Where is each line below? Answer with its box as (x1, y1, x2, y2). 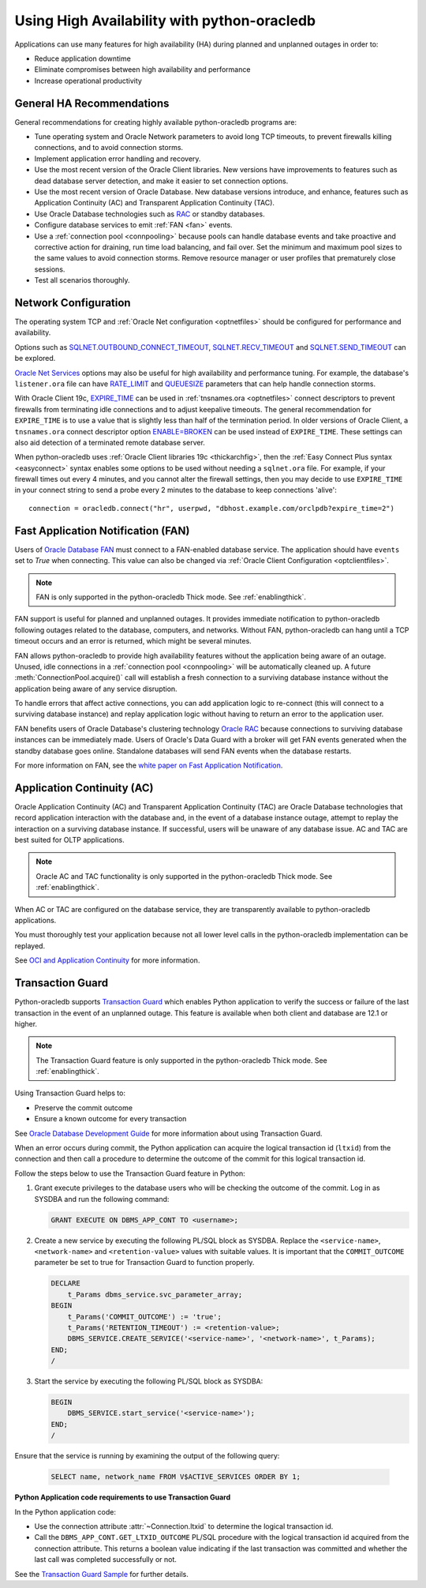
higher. (14, 1019, 38, 1028)
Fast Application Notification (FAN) (14, 524, 190, 537)
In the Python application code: (14, 1507, 116, 1516)
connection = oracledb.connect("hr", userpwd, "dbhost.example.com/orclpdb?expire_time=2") (28, 504, 394, 512)
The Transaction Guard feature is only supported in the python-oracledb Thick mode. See (35, 1055, 327, 1065)
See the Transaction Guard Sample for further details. (14, 1569, 189, 1579)
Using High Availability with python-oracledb (14, 12, 316, 29)
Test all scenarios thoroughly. (34, 276, 130, 285)
